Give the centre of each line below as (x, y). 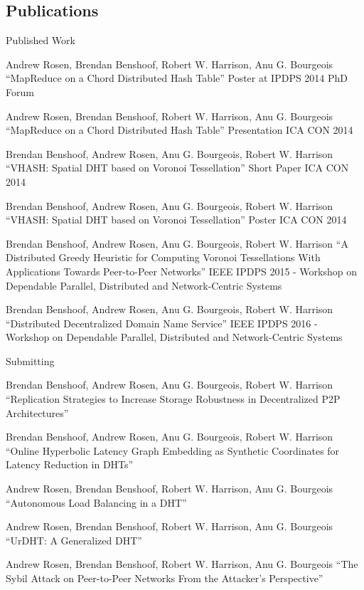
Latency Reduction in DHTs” (70, 464)
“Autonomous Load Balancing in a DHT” (96, 502)
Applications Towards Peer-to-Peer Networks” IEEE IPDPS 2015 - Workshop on (182, 271)
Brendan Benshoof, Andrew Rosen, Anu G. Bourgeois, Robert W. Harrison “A (177, 243)
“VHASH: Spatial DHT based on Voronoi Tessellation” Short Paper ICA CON (177, 168)
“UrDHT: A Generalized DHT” (74, 540)
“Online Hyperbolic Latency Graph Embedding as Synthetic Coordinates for (173, 450)
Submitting (30, 360)
